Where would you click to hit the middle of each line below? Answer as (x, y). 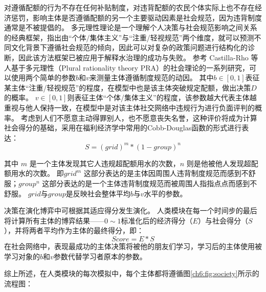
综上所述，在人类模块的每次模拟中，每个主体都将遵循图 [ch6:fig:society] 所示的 (132, 273)
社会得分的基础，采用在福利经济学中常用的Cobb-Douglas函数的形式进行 (123, 128)
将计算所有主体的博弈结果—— (54, 220)
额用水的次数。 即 (34, 173)
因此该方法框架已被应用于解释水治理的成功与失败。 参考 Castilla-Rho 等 (138, 57)
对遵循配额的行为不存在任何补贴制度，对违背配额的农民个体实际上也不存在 (129, 7)
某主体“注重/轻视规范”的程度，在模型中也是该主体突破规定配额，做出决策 (128, 87)
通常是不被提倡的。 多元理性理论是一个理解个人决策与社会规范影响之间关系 (131, 27)
